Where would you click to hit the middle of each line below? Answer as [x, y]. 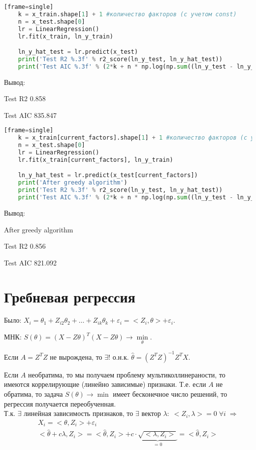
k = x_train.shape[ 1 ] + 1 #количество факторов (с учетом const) [127, 14]
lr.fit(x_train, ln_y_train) [65, 36]
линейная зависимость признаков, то [79, 413]
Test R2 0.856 [25, 246]
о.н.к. [121, 356]
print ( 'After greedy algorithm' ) [73, 183]
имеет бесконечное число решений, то [170, 394]
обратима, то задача [33, 394]
